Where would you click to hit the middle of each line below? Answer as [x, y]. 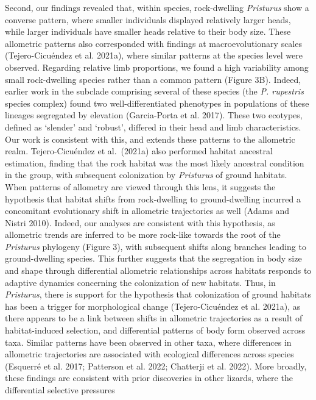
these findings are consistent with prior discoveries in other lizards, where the [149, 378]
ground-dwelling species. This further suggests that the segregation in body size [153, 258]
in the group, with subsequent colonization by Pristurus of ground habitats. [146, 175]
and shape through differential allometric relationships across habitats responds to [158, 270]
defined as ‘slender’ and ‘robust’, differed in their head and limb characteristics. [153, 127]
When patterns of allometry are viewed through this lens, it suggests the [140, 186]
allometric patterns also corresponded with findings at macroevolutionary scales [153, 43]
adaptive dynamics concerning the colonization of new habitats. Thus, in [140, 282]
